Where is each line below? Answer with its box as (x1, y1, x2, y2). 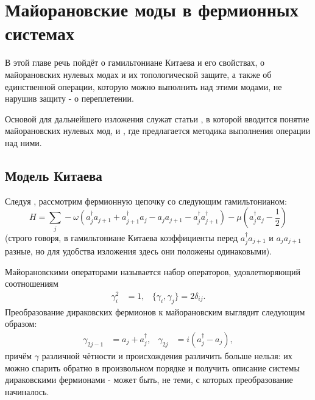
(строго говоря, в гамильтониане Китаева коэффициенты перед (5, 231, 238, 244)
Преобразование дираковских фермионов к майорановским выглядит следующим (5, 305, 305, 318)
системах (5, 21, 75, 46)
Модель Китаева (5, 166, 102, 184)
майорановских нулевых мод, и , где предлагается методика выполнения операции (5, 124, 311, 137)
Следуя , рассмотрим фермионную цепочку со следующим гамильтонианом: (5, 194, 287, 207)
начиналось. (5, 385, 49, 398)
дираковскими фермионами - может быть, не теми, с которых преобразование (5, 373, 293, 386)
